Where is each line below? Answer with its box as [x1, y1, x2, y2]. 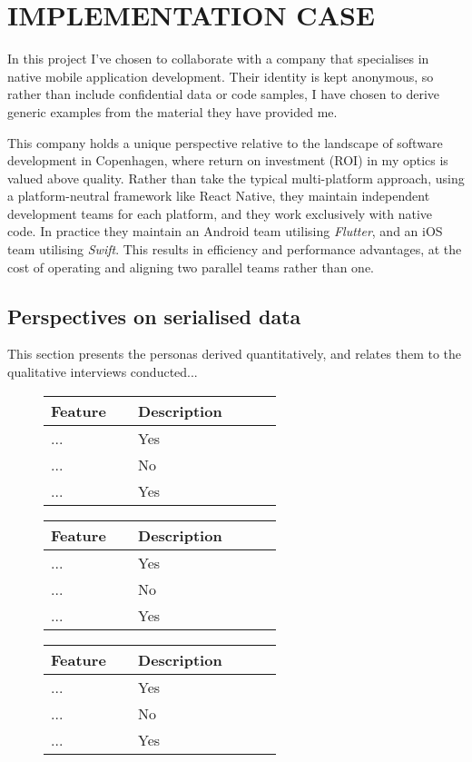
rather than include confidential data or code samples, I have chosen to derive [7, 84, 439, 104]
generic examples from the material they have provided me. [7, 102, 338, 121]
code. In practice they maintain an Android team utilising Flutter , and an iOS [7, 222, 443, 241]
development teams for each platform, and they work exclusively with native [7, 203, 433, 223]
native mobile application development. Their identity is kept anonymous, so [7, 66, 434, 85]
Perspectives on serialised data [7, 302, 301, 330]
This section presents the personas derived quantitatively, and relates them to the [7, 344, 462, 363]
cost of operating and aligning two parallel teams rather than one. [7, 257, 374, 276]
